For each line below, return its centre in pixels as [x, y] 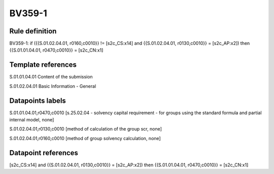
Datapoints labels [38, 100]
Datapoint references [44, 153]
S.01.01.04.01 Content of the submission [51, 77]
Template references [43, 65]
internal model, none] [32, 120]
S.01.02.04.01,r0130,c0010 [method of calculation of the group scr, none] [86, 129]
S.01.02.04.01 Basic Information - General [53, 86]
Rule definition [33, 31]
